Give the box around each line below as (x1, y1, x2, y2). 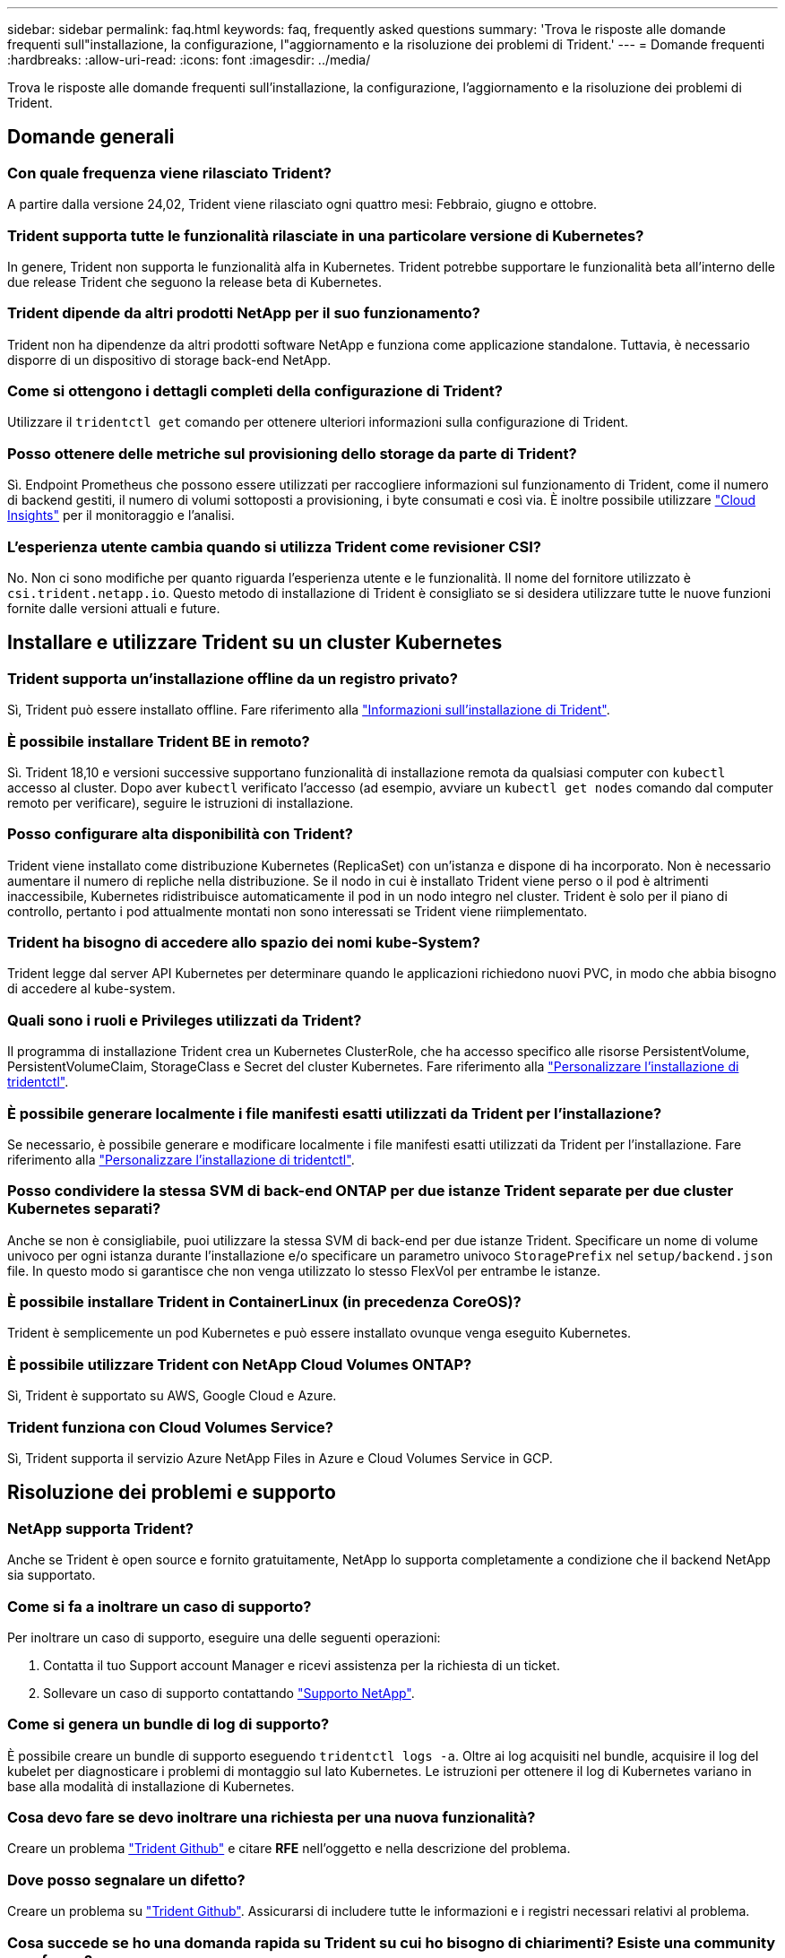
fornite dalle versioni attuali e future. (7, 600, 220, 616)
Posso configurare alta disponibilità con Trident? (7, 825, 353, 844)
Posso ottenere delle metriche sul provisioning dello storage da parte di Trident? (7, 444, 577, 463)
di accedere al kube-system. (7, 981, 176, 997)
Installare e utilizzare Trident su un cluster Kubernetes (7, 631, 503, 654)
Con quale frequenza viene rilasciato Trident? (7, 163, 332, 182)
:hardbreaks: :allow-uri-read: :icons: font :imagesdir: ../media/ (7, 52, 371, 67)
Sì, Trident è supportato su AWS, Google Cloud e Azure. (7, 1388, 337, 1404)
